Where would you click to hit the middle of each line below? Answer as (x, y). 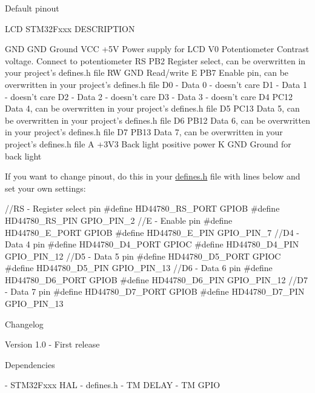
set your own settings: (45, 188)
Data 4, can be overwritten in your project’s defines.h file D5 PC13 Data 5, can (152, 108)
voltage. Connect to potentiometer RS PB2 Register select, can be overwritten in (155, 60)
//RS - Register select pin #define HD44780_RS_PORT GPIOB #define (142, 208)
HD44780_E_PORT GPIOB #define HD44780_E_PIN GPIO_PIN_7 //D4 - (152, 232)
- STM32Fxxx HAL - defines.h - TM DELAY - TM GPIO (113, 385)
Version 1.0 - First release (52, 344)
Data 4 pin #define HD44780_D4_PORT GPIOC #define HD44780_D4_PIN (152, 244)
